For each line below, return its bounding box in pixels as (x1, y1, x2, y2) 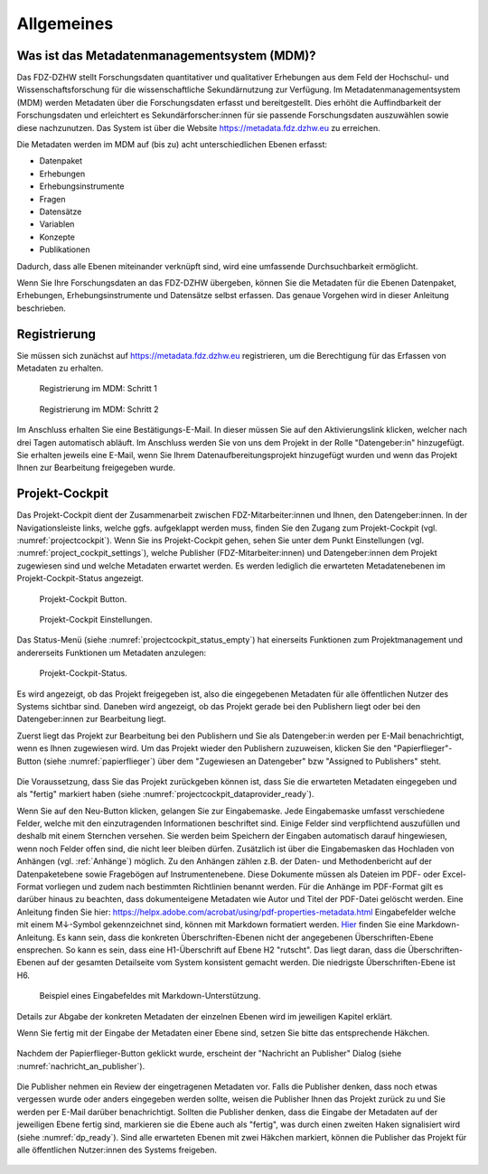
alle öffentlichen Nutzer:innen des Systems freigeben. (16, 1144, 217, 1156)
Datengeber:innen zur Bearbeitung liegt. (16, 714, 166, 725)
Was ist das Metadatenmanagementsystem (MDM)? (16, 48, 316, 63)
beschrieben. (16, 303, 67, 314)
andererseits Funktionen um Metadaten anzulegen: (16, 647, 207, 658)
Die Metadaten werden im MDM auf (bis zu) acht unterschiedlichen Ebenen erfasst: (16, 139, 328, 150)
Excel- (442, 869, 467, 879)
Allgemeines (16, 14, 114, 33)
